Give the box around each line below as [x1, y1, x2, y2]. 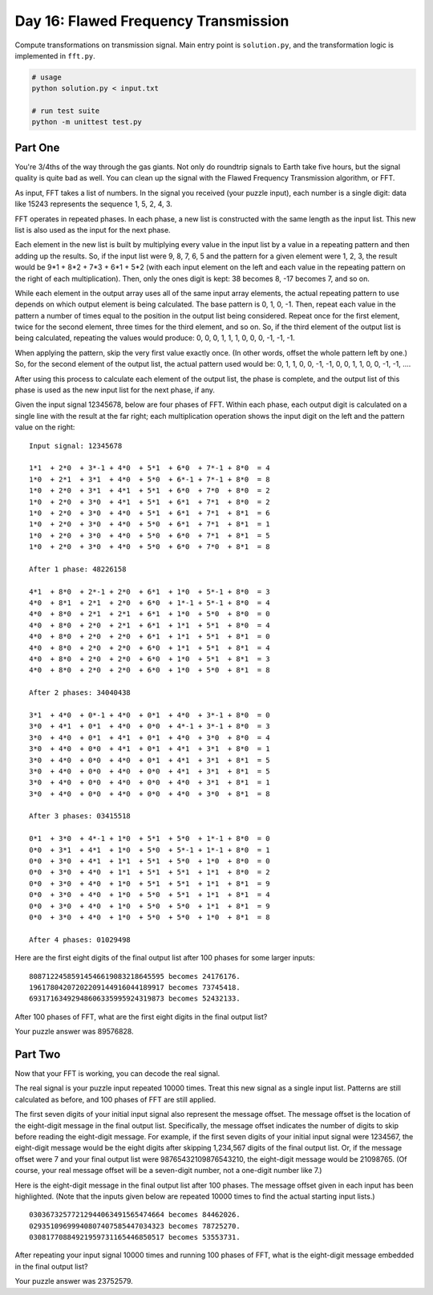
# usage [31, 72, 62, 82]
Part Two [14, 1047, 61, 1061]
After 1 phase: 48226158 [29, 564, 127, 574]
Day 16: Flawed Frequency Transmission [14, 12, 289, 30]
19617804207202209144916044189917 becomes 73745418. [29, 983, 241, 992]
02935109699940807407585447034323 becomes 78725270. [29, 1221, 241, 1231]
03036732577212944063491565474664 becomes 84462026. [29, 1210, 241, 1220]
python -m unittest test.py [31, 117, 142, 127]
